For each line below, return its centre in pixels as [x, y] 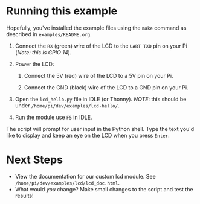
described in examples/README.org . [49, 34]
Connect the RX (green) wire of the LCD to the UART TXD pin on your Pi [101, 46]
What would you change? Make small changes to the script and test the [104, 189]
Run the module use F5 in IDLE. [53, 117]
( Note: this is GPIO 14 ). [43, 52]
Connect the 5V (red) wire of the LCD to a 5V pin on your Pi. [98, 75]
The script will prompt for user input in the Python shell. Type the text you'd [100, 129]
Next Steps [35, 160]
